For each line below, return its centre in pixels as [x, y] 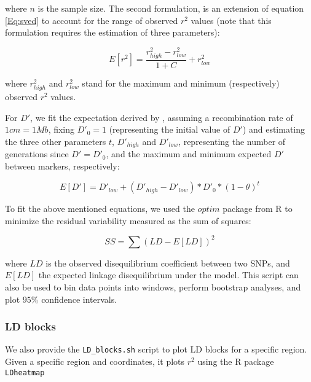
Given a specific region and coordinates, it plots [95, 361]
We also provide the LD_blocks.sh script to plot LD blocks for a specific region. [156, 349]
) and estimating [274, 129]
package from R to [258, 209]
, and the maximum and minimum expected [189, 154]
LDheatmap [25, 372]
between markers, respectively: [62, 166]
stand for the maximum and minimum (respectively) [181, 83]
